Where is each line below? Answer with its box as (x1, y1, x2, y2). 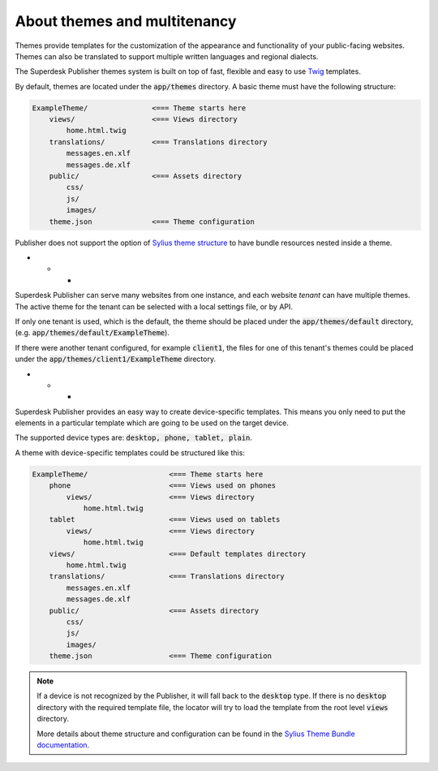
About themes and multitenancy (15, 12, 237, 30)
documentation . (36, 740, 90, 750)
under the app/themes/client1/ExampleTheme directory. (15, 354, 217, 364)
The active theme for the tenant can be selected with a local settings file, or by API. (15, 301, 294, 312)
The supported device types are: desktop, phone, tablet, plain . (15, 433, 253, 442)
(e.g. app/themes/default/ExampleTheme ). (15, 328, 170, 338)
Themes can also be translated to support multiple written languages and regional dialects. (15, 51, 319, 61)
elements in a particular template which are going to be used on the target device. (15, 418, 290, 428)
